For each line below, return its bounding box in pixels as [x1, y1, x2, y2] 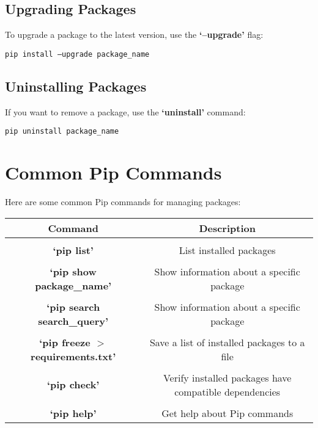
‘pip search [46, 299, 100, 314]
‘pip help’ [50, 405, 97, 420]
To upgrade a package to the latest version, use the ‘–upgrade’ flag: [5, 28, 264, 41]
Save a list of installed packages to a [149, 335, 305, 349]
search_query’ [38, 313, 109, 328]
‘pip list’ [53, 242, 94, 257]
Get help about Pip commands [161, 405, 294, 420]
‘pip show [50, 264, 97, 278]
